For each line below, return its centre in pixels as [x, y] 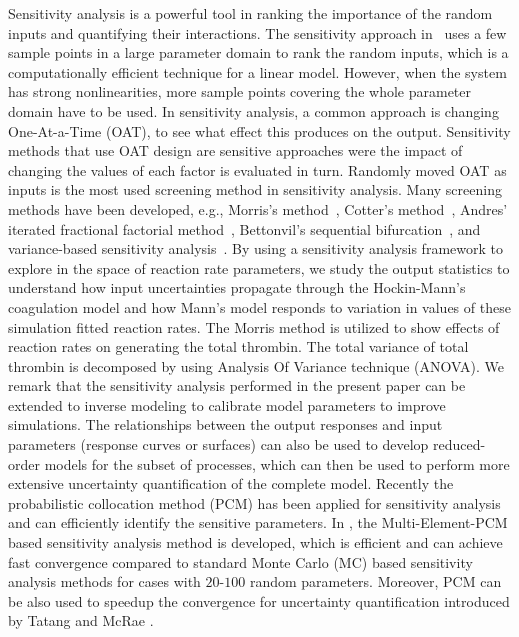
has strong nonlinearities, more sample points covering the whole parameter [239, 91]
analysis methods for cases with [104, 581]
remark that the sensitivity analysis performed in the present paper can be [237, 385]
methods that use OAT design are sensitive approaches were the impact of [235, 150]
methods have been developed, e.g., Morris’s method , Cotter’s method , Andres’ [258, 208]
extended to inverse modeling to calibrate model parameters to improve [227, 404]
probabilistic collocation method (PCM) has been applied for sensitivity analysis [254, 502]
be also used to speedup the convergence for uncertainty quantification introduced [259, 600]
